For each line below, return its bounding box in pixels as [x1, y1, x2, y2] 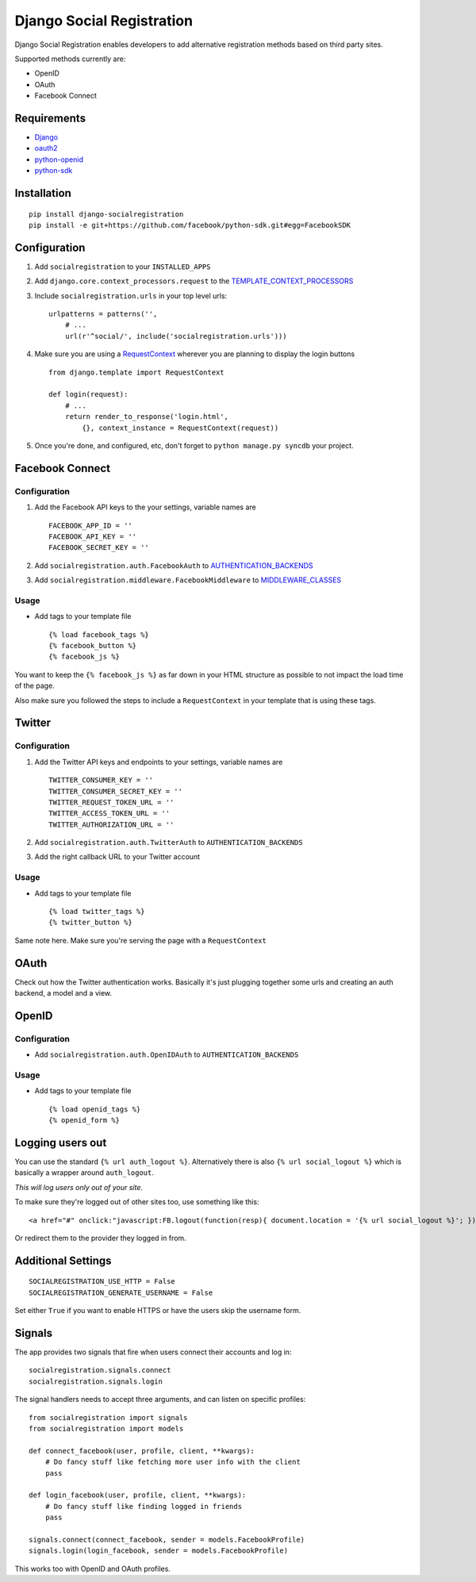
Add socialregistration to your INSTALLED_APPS [34, 262, 211, 271]
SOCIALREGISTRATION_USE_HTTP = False [29, 1277, 176, 1286]
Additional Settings [14, 1254, 112, 1267]
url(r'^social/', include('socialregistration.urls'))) [64, 332, 287, 340]
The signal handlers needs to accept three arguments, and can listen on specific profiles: [14, 1395, 306, 1404]
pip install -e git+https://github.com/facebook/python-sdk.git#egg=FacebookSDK [29, 221, 351, 229]
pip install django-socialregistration [29, 209, 184, 218]
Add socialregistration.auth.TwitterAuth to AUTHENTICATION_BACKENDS [34, 838, 303, 847]
